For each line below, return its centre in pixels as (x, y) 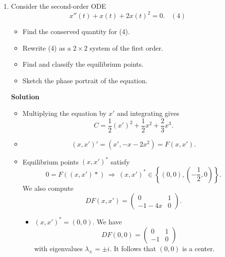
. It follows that (133, 248)
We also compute (48, 188)
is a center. (199, 248)
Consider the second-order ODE (59, 6)
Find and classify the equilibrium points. (83, 64)
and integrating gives (148, 113)
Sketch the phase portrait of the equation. (85, 80)
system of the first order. (126, 47)
